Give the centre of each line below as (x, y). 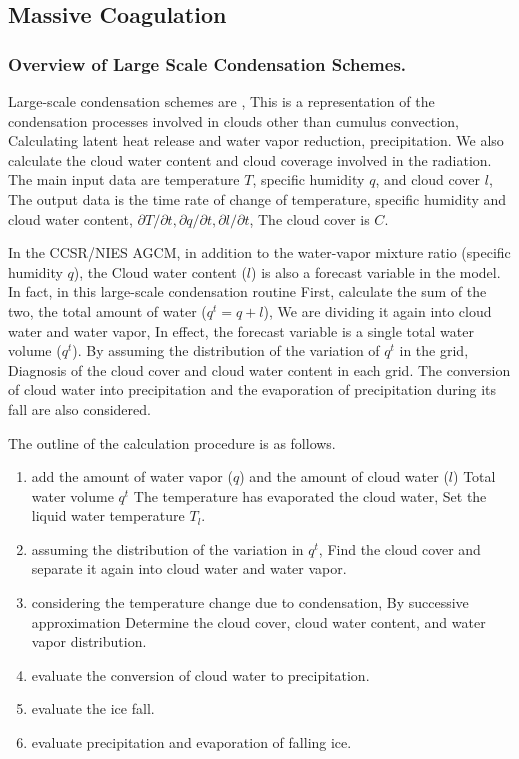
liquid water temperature (108, 515)
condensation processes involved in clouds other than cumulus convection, (233, 120)
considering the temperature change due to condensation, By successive (250, 602)
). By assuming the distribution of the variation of (226, 350)
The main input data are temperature (124, 179)
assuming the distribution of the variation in (167, 548)
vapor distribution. (89, 641)
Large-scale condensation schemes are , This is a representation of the (221, 101)
